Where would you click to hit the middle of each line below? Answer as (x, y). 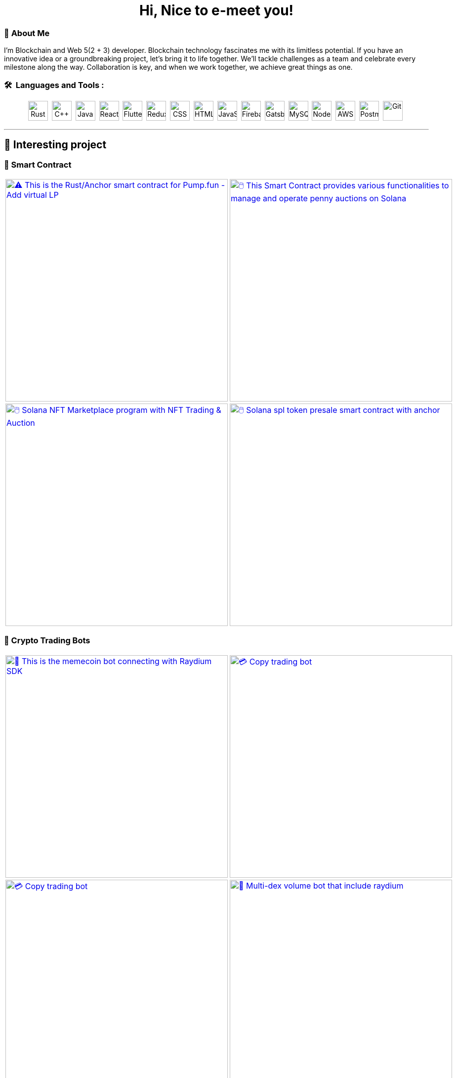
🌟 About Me (27, 33)
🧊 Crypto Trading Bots (47, 641)
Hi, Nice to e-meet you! (216, 10)
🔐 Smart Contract (38, 164)
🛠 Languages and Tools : (54, 85)
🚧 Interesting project (55, 145)
